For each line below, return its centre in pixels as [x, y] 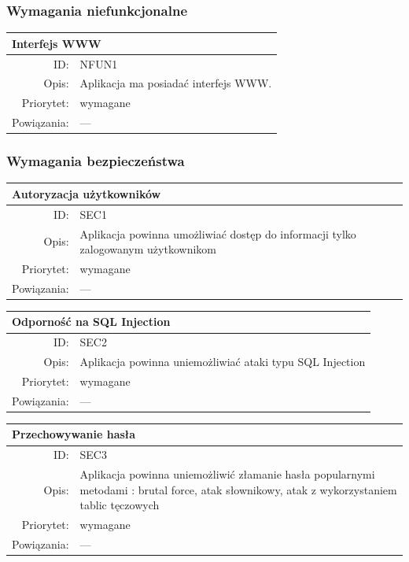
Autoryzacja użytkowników [87, 193]
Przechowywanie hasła [74, 434]
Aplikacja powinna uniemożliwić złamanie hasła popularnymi [227, 474]
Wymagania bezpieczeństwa [96, 161]
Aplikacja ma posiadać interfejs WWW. [176, 83]
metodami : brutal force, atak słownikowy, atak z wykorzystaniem [238, 489]
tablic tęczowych [120, 505]
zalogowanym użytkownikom [148, 249]
